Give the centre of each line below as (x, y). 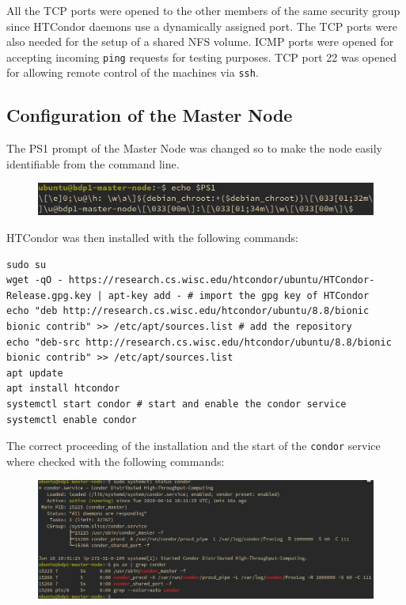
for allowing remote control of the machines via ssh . (133, 72)
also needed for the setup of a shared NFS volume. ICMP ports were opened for (200, 42)
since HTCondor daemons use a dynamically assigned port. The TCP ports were (202, 26)
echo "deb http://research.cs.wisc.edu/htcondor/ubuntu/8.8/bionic (188, 311)
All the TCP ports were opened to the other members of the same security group (203, 10)
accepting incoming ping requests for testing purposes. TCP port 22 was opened (201, 57)
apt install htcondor (63, 389)
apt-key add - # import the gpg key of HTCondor (239, 295)
